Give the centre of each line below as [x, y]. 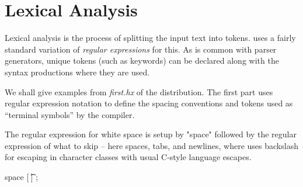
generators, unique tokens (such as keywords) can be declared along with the [142, 60]
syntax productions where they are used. [77, 72]
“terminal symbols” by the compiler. [70, 114]
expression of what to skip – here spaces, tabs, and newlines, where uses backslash [151, 145]
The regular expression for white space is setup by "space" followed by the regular [151, 134]
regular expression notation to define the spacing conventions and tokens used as [149, 103]
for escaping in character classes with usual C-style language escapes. [128, 157]
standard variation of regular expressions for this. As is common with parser [141, 49]
